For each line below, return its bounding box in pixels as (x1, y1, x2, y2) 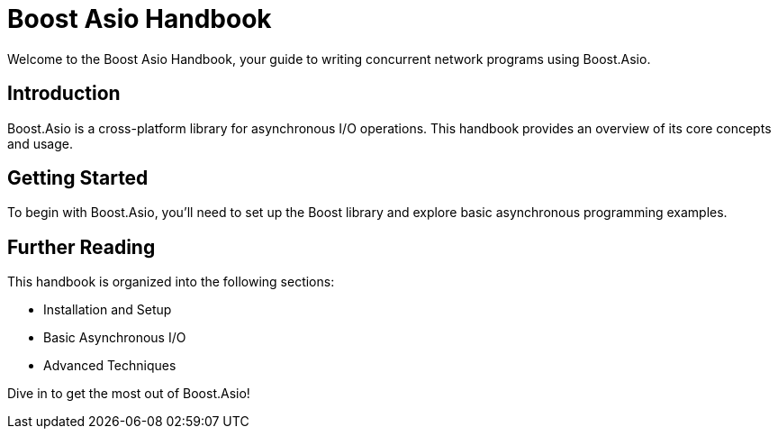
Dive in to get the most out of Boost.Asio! (7, 386, 250, 402)
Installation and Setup (43, 302, 172, 318)
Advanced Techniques (43, 358, 176, 374)
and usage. (7, 135, 73, 151)
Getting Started (7, 167, 149, 190)
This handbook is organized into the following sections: (7, 274, 335, 290)
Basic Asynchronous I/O (43, 330, 186, 346)
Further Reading (7, 235, 156, 259)
